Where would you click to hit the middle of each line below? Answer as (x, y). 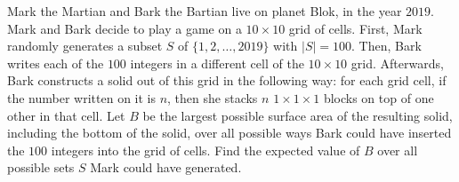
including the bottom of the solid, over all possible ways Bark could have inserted (229, 133)
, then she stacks (213, 97)
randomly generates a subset (85, 46)
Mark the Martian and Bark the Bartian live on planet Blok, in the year (205, 11)
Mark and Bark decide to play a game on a (125, 28)
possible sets (41, 167)
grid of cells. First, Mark (355, 28)
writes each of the (56, 63)
